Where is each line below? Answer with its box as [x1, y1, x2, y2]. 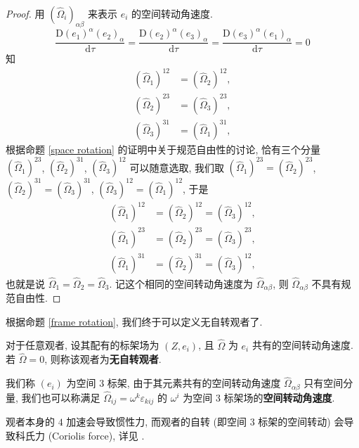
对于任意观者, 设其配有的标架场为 [6, 338, 159, 352]
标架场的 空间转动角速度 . [223, 390, 335, 404]
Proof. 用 [6, 6, 45, 20]
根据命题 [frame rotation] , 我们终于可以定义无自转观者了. [6, 314, 263, 328]
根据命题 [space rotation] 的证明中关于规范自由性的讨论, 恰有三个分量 [6, 142, 321, 157]
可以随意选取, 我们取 [129, 160, 224, 174]
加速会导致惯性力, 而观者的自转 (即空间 [66, 414, 247, 429]
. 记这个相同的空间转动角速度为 [109, 276, 254, 290]
